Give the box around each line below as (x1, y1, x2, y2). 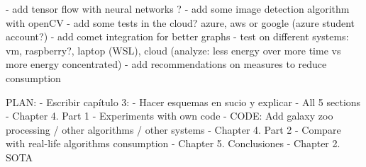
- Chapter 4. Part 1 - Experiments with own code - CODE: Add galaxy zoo (6, 108, 333, 123)
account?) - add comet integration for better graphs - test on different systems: (6, 29, 349, 44)
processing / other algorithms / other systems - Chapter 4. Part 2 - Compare (6, 122, 341, 137)
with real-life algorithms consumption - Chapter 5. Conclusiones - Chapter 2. (6, 136, 340, 151)
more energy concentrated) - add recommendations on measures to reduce (6, 57, 327, 71)
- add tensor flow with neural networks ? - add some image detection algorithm (6, 1, 350, 16)
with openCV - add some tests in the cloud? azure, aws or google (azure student (6, 15, 355, 30)
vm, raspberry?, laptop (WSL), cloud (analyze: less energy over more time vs (6, 42, 341, 57)
